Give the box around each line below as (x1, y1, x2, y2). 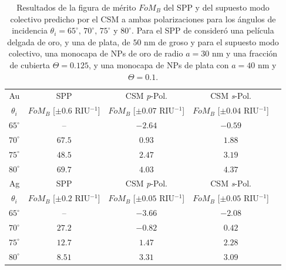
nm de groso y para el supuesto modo (144, 35, 279, 48)
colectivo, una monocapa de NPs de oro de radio (8, 47, 183, 59)
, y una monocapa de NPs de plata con (88, 58, 229, 71)
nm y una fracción (211, 47, 278, 59)
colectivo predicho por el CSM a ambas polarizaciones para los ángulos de (10, 12, 276, 25)
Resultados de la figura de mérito (16, 1, 136, 13)
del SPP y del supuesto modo (163, 1, 270, 13)
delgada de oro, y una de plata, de (7, 35, 130, 48)
